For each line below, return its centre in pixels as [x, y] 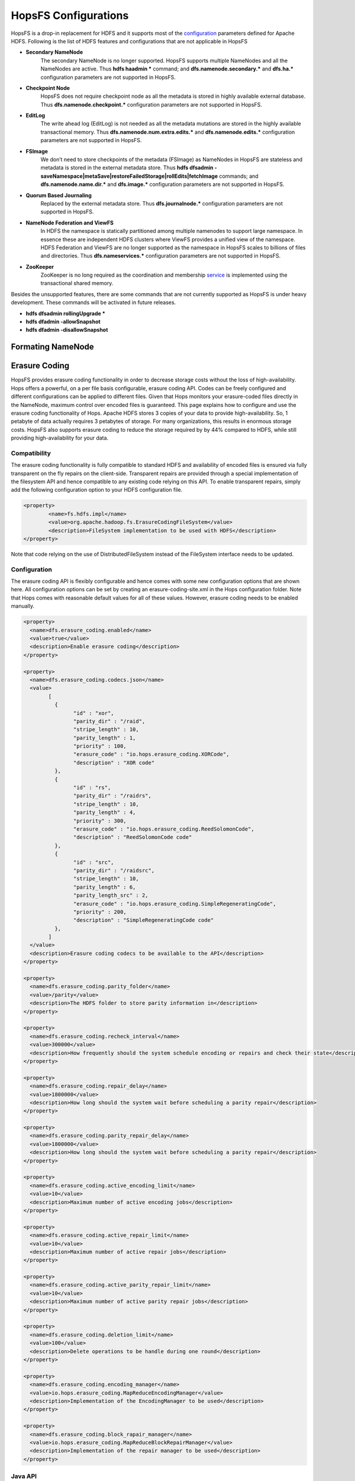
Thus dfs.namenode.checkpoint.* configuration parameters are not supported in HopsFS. [151, 104]
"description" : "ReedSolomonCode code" [133, 837]
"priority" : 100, [100, 746]
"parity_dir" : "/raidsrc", [114, 870]
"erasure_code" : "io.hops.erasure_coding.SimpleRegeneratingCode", [175, 904]
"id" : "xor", [94, 713]
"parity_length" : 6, [104, 887]
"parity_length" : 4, [104, 812]
